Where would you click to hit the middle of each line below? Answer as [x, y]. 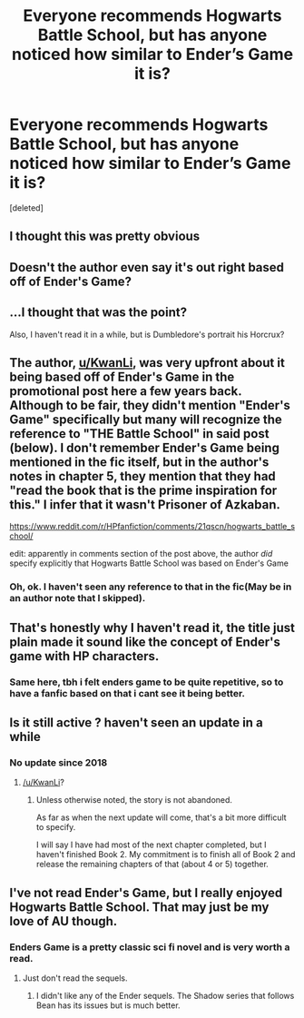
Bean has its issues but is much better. [108, 1005]
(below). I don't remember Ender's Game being [144, 447]
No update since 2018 [59, 762]
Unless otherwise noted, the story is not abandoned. [134, 800]
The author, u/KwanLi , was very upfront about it [147, 363]
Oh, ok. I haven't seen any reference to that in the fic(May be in [151, 587]
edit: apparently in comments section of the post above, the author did [141, 554]
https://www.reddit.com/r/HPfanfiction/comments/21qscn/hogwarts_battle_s [152, 527]
